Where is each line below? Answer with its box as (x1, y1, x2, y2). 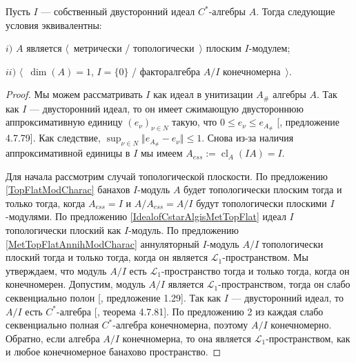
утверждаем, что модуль (6, 263, 107, 277)
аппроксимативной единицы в (6, 146, 130, 160)
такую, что (172, 115, 217, 129)
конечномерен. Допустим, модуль (6, 277, 146, 291)
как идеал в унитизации (153, 87, 253, 101)
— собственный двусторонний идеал (41, 4, 195, 18)
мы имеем (140, 146, 183, 160)
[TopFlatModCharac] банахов (6, 182, 130, 197)
